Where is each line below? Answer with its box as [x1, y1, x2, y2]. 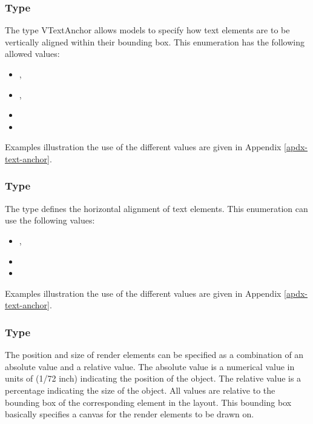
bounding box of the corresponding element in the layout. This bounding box [5, 396, 292, 408]
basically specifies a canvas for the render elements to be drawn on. [5, 408, 254, 420]
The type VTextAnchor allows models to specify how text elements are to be [5, 24, 290, 36]
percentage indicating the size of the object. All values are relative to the [5, 383, 275, 396]
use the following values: [5, 214, 95, 227]
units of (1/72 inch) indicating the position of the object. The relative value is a [5, 372, 301, 385]
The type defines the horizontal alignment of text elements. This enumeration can [5, 202, 308, 214]
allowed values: [5, 47, 60, 60]
